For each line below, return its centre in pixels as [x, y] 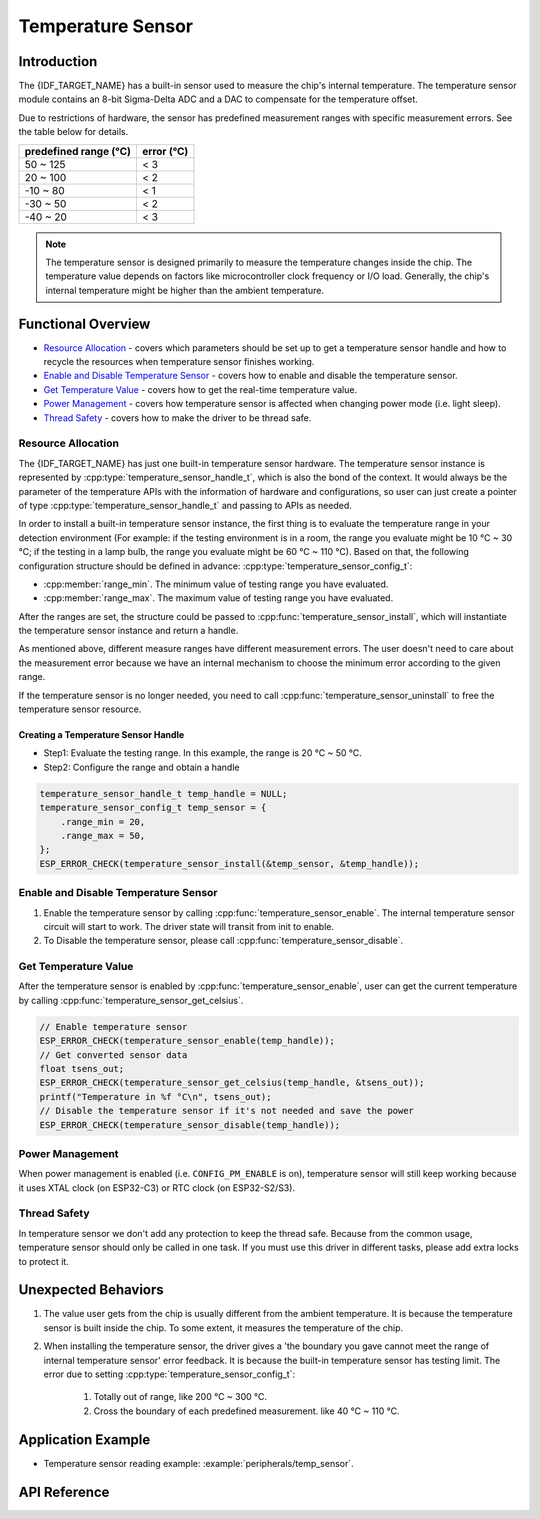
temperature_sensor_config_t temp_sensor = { [153, 808]
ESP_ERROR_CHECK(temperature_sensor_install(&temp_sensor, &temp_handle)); [229, 863]
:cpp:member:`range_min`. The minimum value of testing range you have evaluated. [216, 584]
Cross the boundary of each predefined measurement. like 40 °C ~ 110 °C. [246, 1411]
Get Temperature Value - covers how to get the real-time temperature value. [200, 389]
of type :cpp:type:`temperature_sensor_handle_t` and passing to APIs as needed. [185, 505]
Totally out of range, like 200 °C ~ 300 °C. [180, 1397]
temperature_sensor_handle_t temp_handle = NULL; [163, 793]
